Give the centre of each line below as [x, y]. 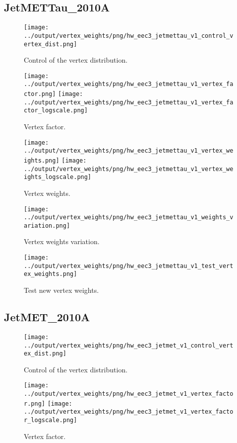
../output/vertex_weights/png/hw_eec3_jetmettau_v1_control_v [129, 36]
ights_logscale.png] [58, 177]
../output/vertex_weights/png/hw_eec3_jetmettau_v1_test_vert [129, 266]
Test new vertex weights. [61, 290]
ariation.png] [47, 225]
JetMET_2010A [47, 317]
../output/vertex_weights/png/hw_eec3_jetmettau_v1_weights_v [129, 218]
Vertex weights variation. [62, 241]
